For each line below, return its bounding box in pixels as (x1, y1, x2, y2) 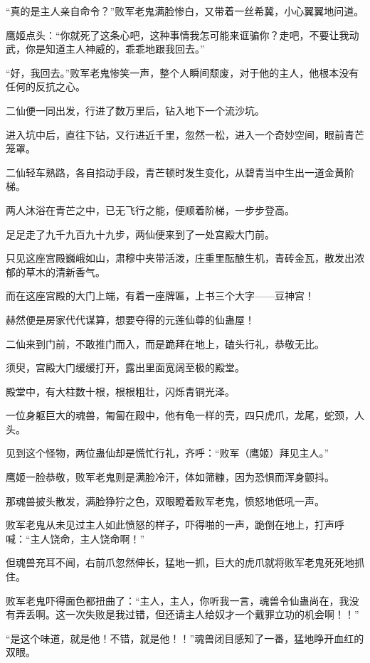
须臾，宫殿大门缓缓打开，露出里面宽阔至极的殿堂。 (6, 360, 245, 375)
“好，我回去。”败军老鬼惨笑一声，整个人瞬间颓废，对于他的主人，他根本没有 (6, 65, 359, 80)
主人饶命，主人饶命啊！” (30, 531, 145, 546)
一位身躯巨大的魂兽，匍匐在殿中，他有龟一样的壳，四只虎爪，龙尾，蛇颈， (6, 408, 354, 423)
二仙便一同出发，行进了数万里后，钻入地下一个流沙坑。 (6, 102, 265, 117)
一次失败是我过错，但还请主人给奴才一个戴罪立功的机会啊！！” (65, 607, 359, 622)
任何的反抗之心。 (6, 79, 85, 94)
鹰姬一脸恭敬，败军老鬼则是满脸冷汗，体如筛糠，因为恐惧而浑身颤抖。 (6, 470, 334, 484)
